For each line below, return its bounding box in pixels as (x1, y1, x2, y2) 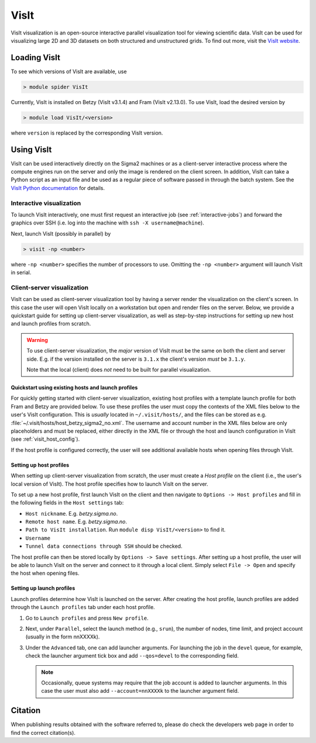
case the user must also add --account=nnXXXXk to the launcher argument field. (41, 687, 239, 694)
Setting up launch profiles (11, 585, 75, 592)
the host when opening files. (11, 570, 80, 577)
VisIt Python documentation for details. (11, 184, 105, 191)
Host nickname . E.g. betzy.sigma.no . (25, 510, 118, 517)
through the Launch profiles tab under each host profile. (11, 604, 155, 611)
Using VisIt (11, 144, 52, 154)
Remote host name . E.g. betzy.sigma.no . (25, 518, 128, 526)
